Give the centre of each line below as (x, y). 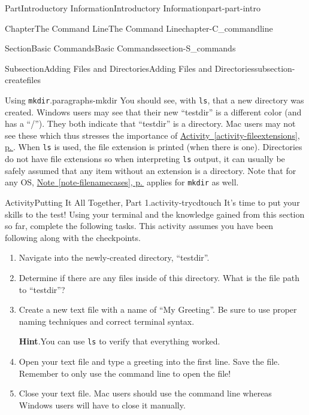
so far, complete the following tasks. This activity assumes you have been (139, 226)
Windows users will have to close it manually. (102, 405)
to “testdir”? (42, 289)
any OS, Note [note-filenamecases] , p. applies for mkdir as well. (122, 182)
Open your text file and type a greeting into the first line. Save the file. (149, 361)
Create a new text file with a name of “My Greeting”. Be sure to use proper (158, 309)
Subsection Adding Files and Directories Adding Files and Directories (130, 68)
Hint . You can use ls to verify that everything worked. (119, 341)
